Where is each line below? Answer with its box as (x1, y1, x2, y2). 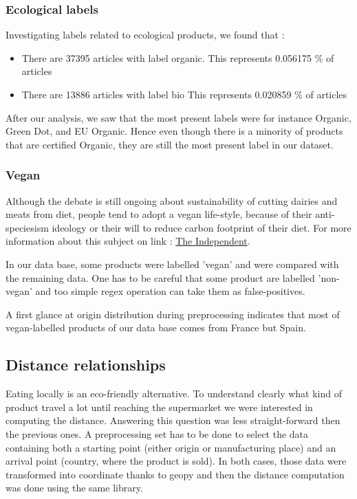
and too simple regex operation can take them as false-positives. (35, 284, 305, 298)
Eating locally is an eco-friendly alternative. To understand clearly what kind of (6, 386, 343, 401)
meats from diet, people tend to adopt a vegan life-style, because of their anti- (6, 207, 335, 221)
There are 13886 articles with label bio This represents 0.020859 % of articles (21, 87, 347, 101)
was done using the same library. (6, 480, 143, 495)
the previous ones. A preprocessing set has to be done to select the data (6, 426, 309, 441)
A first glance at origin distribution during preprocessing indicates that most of (6, 307, 340, 321)
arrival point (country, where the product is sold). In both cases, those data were (6, 454, 347, 468)
